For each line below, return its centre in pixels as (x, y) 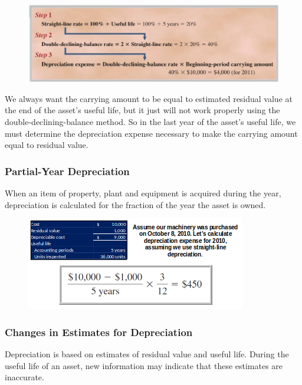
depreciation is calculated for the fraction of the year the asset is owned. (135, 204)
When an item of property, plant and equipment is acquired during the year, (143, 193)
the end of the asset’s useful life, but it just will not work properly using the (142, 110)
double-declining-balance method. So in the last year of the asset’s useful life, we (150, 122)
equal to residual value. (47, 145)
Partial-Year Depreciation (67, 171)
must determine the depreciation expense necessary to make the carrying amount (151, 133)
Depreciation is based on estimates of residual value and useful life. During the (147, 354)
